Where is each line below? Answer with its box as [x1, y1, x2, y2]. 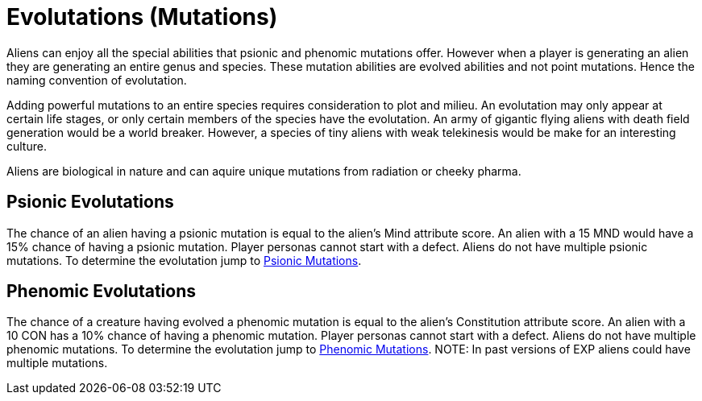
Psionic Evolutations [6, 192, 174, 213]
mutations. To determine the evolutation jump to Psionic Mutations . [6, 253, 362, 267]
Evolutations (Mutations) [6, 3, 278, 31]
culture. [6, 138, 47, 153]
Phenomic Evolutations [6, 281, 197, 302]
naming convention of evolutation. [6, 72, 187, 87]
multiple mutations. [6, 356, 108, 370]
